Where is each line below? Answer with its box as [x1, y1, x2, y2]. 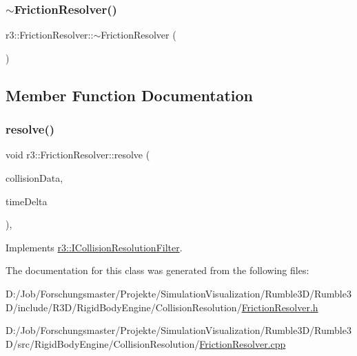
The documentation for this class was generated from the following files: [6, 263, 309, 278]
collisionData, [6, 171, 63, 185]
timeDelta [6, 193, 48, 208]
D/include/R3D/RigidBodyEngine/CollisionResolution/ [6, 300, 242, 314]
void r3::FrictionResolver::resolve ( [6, 147, 150, 162]
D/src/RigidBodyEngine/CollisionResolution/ [6, 336, 200, 350]
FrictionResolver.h [241, 300, 318, 314]
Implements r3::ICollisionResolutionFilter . [6, 240, 183, 254]
